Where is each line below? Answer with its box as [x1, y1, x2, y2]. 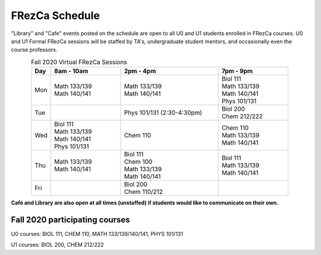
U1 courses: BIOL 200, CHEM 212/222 [11, 241, 104, 248]
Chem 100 [124, 158, 153, 166]
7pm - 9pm [221, 67, 253, 75]
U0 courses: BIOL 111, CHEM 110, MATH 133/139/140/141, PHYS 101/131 [11, 231, 184, 237]
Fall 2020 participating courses [11, 215, 130, 225]
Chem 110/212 [124, 188, 163, 196]
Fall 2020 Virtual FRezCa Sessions [30, 58, 127, 66]
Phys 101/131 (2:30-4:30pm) [124, 109, 202, 117]
